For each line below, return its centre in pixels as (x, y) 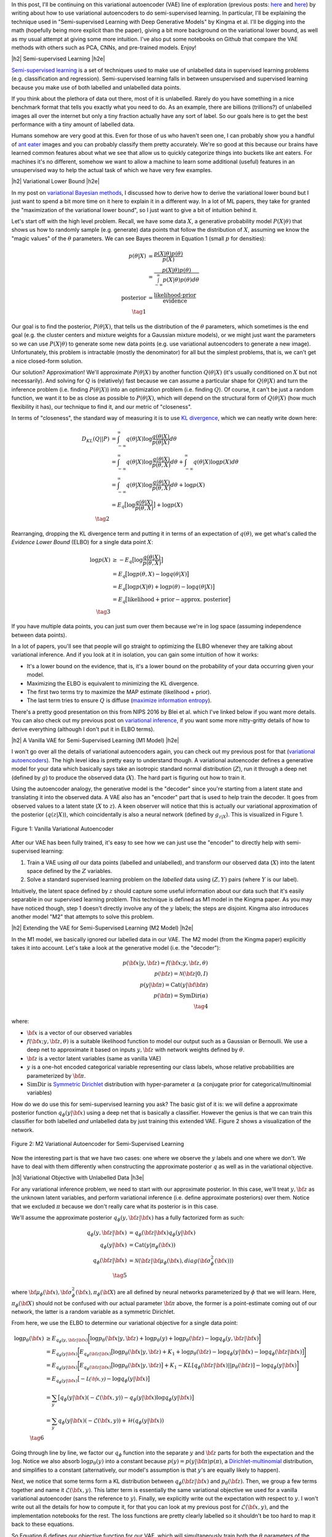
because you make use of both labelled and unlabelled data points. (96, 87)
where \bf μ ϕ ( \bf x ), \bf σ (42, 1293)
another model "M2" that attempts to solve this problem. (83, 917)
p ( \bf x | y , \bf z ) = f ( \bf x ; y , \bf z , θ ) (165, 963)
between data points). (39, 635)
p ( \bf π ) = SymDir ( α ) (181, 996)
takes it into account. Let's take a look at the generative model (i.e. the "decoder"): (116, 948)
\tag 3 (103, 611)
